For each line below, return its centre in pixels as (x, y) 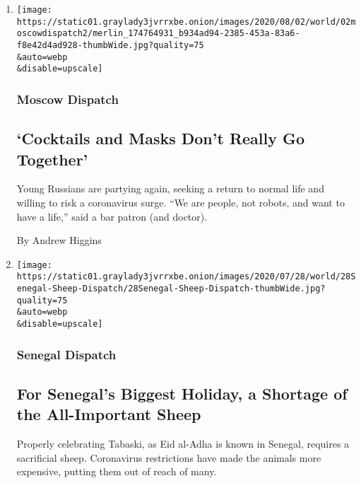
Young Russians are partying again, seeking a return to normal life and (170, 188)
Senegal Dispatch (66, 354)
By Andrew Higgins (59, 240)
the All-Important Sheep (109, 414)
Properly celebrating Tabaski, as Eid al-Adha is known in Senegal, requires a (183, 444)
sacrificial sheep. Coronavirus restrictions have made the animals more (169, 457)
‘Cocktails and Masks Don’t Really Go (161, 138)
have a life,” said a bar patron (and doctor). (112, 216)
